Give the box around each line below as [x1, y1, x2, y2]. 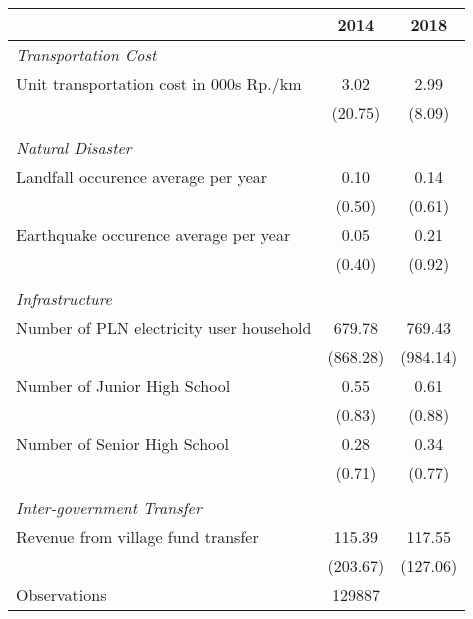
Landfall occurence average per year [16, 165, 268, 188]
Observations [16, 583, 107, 606]
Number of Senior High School [16, 432, 230, 455]
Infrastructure [16, 287, 112, 310]
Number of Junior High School [16, 374, 231, 397]
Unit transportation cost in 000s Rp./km [16, 72, 302, 95]
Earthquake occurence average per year [16, 223, 291, 246]
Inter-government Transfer [16, 496, 202, 519]
